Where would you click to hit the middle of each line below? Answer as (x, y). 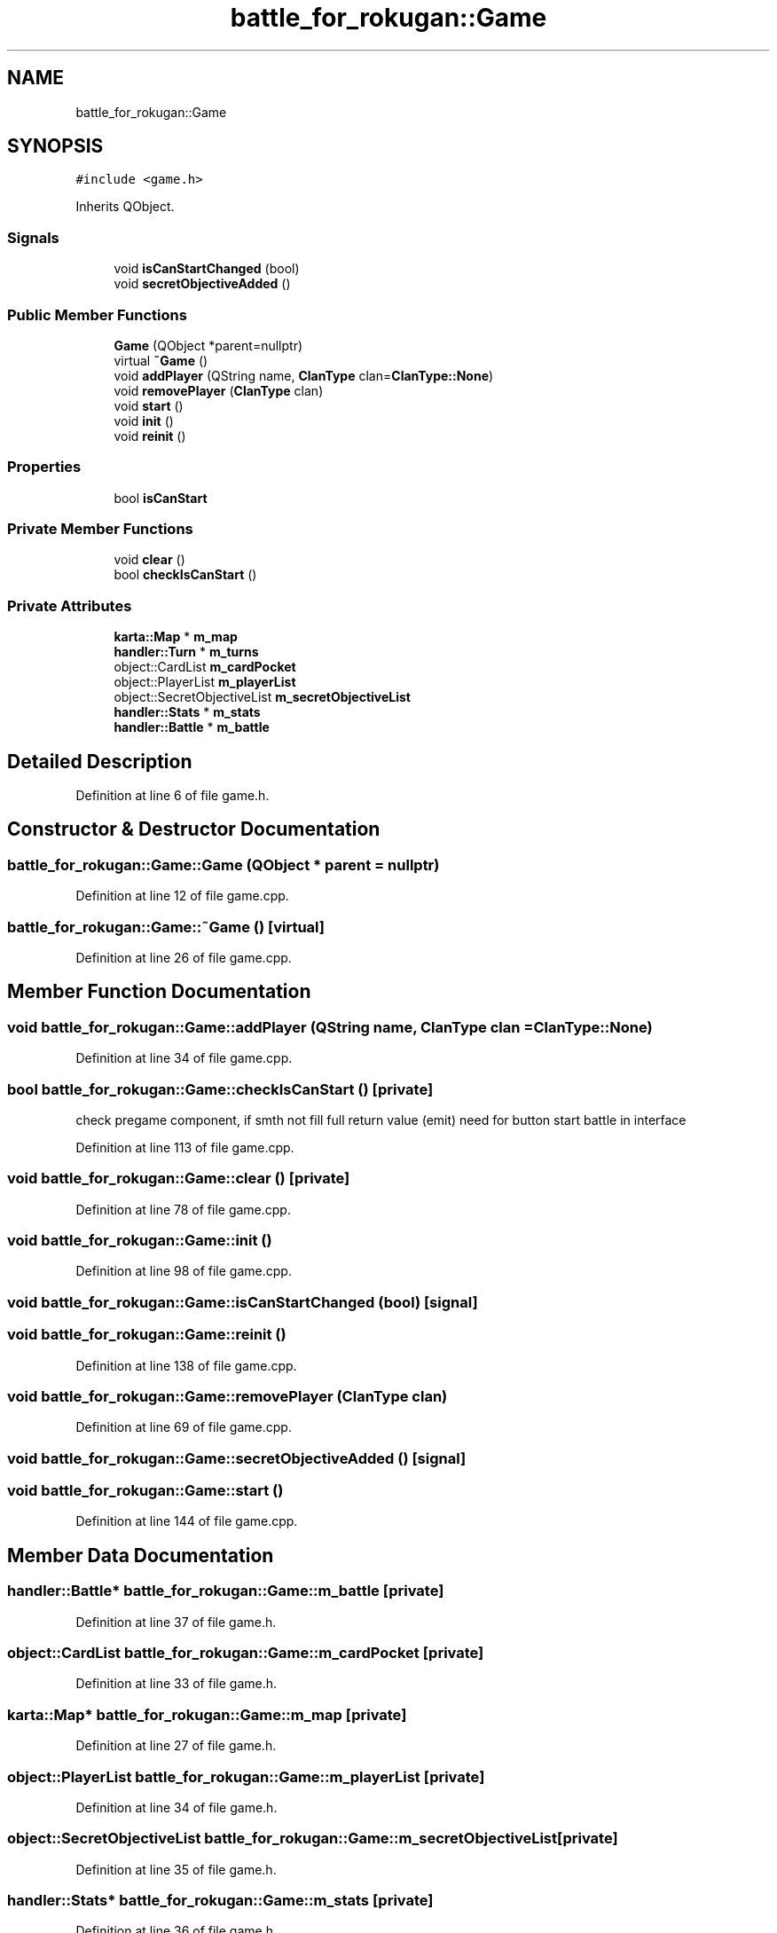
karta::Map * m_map (176, 637)
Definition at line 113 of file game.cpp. (185, 1147)
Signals (33, 237)
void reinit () (150, 436)
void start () (149, 405)
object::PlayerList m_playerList (205, 682)
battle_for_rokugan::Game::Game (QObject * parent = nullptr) (224, 864)
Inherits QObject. (125, 207)
